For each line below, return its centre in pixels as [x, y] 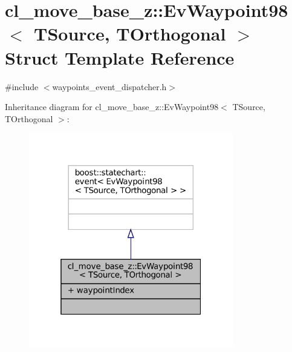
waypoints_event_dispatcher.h [109, 86]
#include [22, 86]
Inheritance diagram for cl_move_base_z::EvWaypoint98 [112, 107]
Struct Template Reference [120, 57]
